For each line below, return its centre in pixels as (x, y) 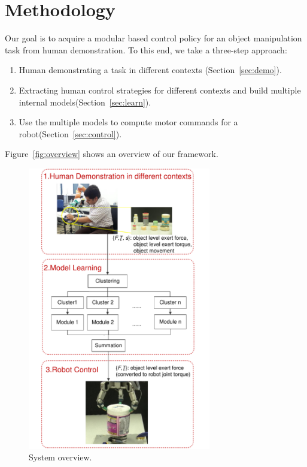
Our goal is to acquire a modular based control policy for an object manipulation (153, 38)
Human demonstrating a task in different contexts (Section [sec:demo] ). (150, 70)
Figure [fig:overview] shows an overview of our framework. (112, 154)
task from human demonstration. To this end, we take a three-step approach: (146, 49)
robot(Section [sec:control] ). (70, 133)
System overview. (60, 457)
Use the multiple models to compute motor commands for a (128, 122)
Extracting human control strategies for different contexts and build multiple (160, 90)
